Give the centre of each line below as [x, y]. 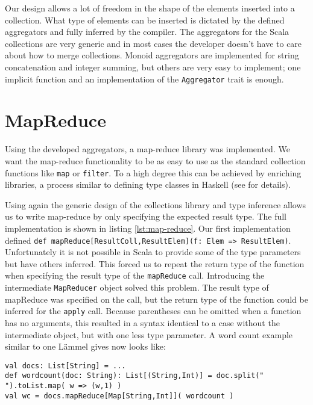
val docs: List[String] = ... [65, 366]
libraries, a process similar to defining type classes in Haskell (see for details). [148, 184]
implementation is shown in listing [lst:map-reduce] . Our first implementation [148, 228]
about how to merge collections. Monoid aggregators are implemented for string [152, 55]
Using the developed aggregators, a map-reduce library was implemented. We [147, 149]
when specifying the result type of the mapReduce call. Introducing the [135, 275]
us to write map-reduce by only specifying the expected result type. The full [146, 216]
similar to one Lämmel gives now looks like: [85, 346]
